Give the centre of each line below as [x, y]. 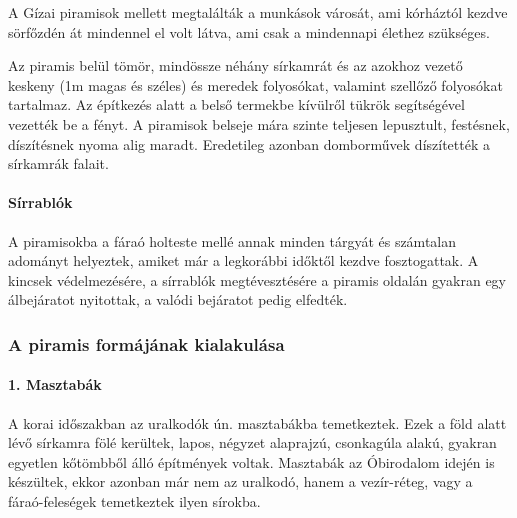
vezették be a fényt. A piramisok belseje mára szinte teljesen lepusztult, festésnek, [259, 123]
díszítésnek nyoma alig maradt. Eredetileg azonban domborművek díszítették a [249, 143]
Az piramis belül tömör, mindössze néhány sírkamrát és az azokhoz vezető [235, 65]
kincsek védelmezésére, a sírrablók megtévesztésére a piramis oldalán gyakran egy [257, 279]
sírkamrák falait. [58, 163]
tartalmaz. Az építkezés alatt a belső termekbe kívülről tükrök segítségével [236, 104]
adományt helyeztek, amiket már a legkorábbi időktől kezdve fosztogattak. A [243, 260]
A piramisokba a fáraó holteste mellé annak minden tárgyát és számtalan [232, 240]
